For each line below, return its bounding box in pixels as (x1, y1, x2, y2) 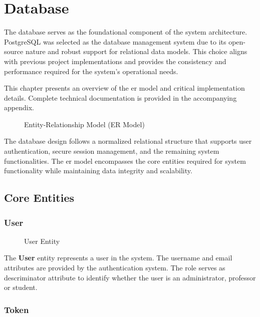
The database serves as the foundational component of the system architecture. (4, 27, 247, 37)
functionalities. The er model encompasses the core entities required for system (4, 155, 246, 166)
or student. (4, 282, 38, 292)
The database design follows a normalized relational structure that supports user (4, 136, 252, 146)
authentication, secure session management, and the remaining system (4, 146, 219, 156)
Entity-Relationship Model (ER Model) (24, 119, 145, 129)
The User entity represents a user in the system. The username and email (4, 252, 232, 263)
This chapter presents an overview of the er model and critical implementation (4, 83, 245, 93)
